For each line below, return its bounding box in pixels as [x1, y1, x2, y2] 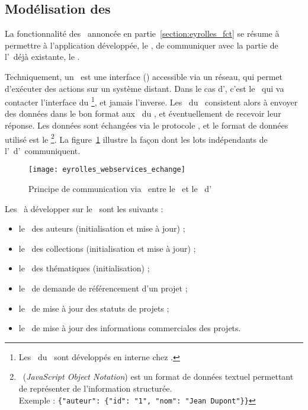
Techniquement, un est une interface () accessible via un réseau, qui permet [5, 70, 283, 82]
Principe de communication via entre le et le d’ [28, 182, 212, 195]
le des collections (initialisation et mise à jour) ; [18, 242, 196, 254]
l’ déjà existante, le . [5, 50, 80, 63]
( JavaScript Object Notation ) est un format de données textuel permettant [23, 370, 294, 383]
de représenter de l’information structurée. [18, 382, 172, 395]
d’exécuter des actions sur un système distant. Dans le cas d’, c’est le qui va [5, 82, 284, 94]
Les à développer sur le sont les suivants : [5, 202, 163, 214]
